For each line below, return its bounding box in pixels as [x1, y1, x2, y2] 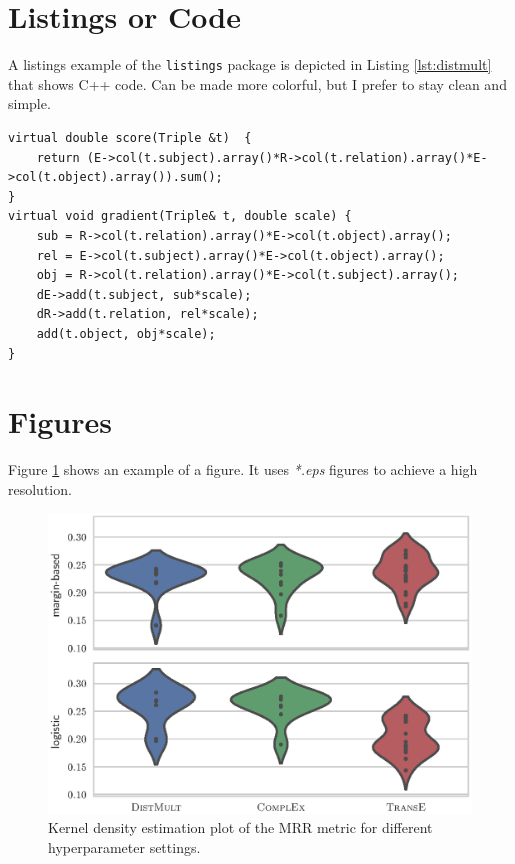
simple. [8, 93, 51, 114]
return [36, 150, 80, 165]
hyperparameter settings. [48, 836, 201, 857]
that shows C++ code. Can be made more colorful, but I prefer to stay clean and [8, 73, 507, 94]
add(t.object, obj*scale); [36, 326, 216, 341]
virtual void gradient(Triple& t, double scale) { [8, 209, 352, 224]
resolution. [8, 478, 72, 499]
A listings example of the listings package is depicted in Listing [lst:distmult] [8, 54, 492, 75]
